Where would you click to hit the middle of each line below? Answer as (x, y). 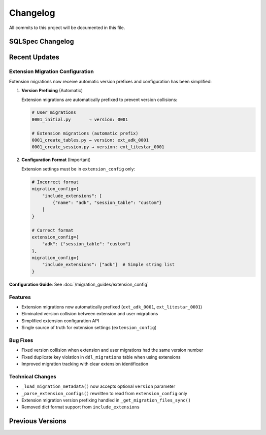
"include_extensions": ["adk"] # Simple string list (108, 265)
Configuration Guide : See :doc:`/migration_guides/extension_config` (79, 284)
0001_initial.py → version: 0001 (80, 119)
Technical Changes (33, 376)
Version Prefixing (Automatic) (52, 91)
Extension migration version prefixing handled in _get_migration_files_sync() (106, 400)
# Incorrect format (55, 182)
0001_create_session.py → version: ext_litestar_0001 (98, 147)
